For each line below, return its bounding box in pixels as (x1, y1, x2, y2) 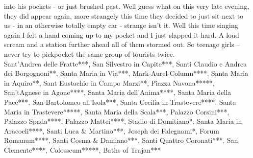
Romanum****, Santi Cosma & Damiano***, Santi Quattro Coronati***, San (4, 135, 238, 145)
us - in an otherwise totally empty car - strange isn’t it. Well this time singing (4, 20, 238, 30)
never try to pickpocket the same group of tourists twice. (4, 48, 175, 59)
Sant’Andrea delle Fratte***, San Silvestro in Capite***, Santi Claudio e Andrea (4, 58, 247, 68)
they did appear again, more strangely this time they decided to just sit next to (4, 10, 244, 21)
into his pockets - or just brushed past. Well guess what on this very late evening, (4, 1, 250, 11)
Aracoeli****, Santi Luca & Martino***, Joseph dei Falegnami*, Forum (4, 125, 219, 135)
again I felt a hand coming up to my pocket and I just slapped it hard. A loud (4, 29, 239, 40)
